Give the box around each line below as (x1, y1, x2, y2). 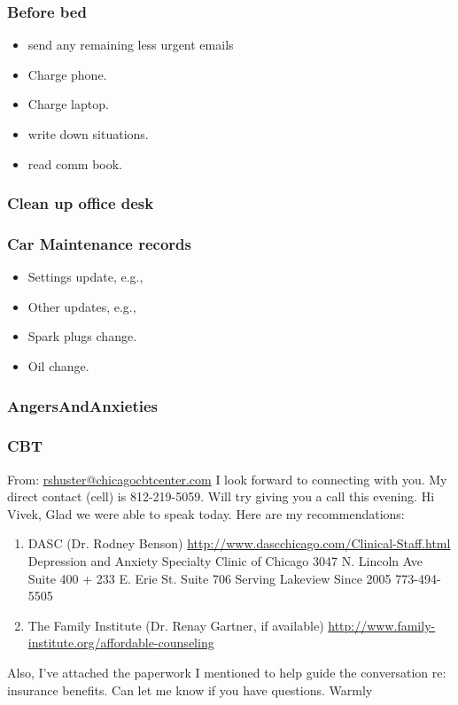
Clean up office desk (7, 192, 154, 214)
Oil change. (27, 357, 89, 376)
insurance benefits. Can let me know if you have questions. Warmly (7, 680, 373, 699)
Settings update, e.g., (27, 267, 144, 286)
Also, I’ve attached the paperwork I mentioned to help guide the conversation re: (7, 663, 446, 682)
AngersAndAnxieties (7, 394, 159, 416)
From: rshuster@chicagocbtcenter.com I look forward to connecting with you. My (7, 469, 447, 488)
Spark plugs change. (27, 327, 137, 345)
